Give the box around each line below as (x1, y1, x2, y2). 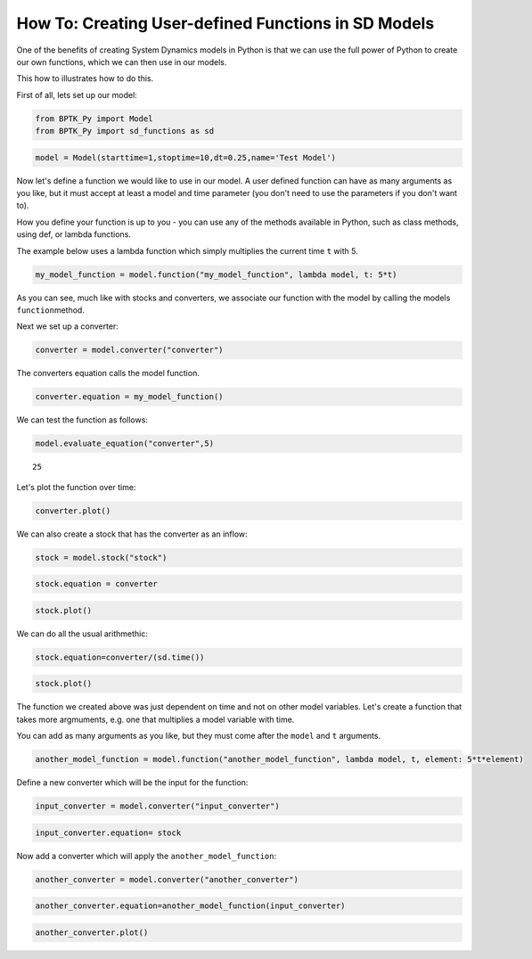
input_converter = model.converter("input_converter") (35, 801, 280, 811)
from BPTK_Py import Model (35, 113, 153, 124)
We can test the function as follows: (16, 414, 149, 425)
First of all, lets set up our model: (16, 89, 137, 100)
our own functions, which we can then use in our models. (16, 56, 227, 67)
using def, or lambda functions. (16, 229, 131, 240)
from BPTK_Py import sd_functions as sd (35, 126, 214, 136)
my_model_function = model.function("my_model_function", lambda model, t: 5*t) (35, 269, 397, 280)
